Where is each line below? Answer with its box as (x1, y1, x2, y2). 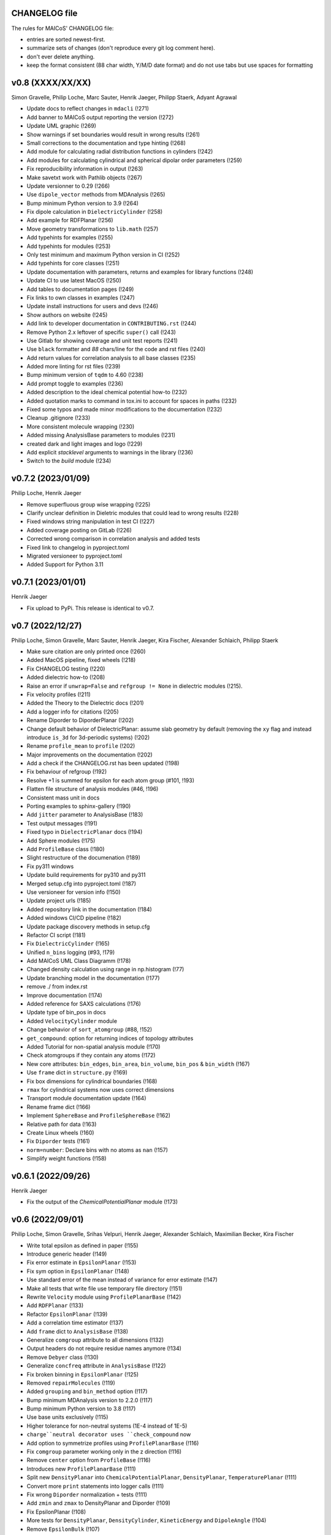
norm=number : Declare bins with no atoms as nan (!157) (26, 1146, 169, 1154)
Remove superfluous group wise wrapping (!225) (26, 500, 151, 508)
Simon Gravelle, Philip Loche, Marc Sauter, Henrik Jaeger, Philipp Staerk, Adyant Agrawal (11, 93, 237, 101)
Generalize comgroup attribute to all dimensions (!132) (26, 1336, 164, 1343)
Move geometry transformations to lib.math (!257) (26, 225, 159, 233)
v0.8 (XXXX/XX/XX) (11, 77, 91, 88)
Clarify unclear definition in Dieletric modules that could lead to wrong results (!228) (26, 510, 239, 517)
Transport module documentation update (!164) (26, 1095, 146, 1102)
